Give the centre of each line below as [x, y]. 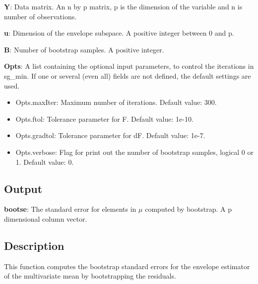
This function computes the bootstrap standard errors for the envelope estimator [127, 266]
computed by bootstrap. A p [188, 209]
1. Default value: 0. [45, 162]
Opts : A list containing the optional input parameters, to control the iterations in [129, 66]
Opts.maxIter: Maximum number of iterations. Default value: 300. [116, 102]
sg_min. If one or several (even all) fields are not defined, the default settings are [128, 75]
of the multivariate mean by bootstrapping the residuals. [90, 276]
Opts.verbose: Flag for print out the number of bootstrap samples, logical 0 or [134, 152]
